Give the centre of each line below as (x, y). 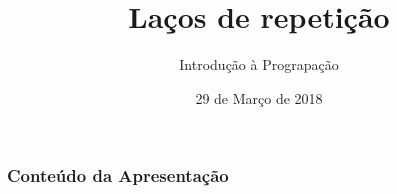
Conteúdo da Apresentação (118, 175)
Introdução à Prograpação (259, 64)
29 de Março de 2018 (259, 97)
